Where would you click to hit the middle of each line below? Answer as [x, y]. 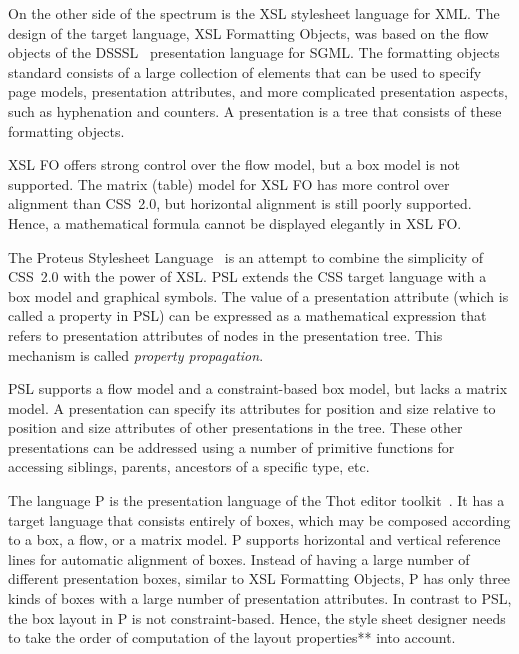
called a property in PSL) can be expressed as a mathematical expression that [247, 315]
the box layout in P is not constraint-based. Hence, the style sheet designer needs [257, 617]
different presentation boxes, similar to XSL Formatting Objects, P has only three [259, 578]
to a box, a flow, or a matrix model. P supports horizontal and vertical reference [254, 539]
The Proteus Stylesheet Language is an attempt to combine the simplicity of [246, 256]
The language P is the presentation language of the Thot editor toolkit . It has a [256, 500]
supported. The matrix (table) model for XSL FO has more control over [229, 183]
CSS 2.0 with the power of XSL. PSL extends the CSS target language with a [247, 276]
